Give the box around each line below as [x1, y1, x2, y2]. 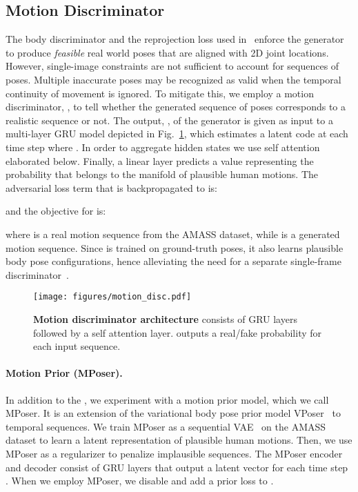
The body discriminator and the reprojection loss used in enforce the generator [6, 32, 344, 46]
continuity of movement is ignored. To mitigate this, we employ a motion [6, 86, 314, 100]
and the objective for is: [6, 204, 106, 218]
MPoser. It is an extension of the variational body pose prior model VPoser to [6, 406, 341, 420]
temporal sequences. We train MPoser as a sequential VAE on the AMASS [6, 419, 326, 433]
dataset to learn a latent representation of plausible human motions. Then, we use [6, 433, 352, 447]
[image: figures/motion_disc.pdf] [33, 292, 192, 302]
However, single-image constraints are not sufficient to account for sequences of [6, 59, 339, 73]
